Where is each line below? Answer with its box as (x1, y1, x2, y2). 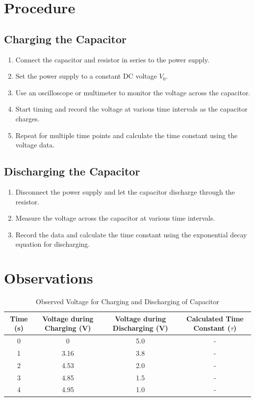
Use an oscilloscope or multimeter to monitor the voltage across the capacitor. (15, 87, 251, 97)
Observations (4, 268, 93, 288)
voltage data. (15, 140, 55, 150)
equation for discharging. (15, 239, 90, 249)
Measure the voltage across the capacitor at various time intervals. (15, 213, 215, 223)
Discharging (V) (112, 323, 168, 333)
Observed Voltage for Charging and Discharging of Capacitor (36, 296, 219, 307)
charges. (15, 113, 40, 123)
